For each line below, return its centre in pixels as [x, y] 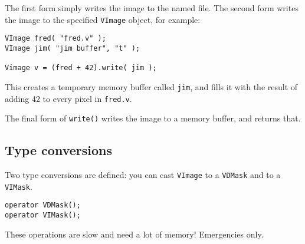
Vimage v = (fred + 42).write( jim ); [81, 68]
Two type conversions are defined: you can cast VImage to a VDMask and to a [143, 175]
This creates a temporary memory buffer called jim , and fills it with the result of [151, 86]
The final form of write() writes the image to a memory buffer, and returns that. [153, 118]
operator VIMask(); [43, 215]
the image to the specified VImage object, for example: [103, 19]
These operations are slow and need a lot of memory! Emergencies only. [134, 234]
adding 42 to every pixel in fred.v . [68, 98]
